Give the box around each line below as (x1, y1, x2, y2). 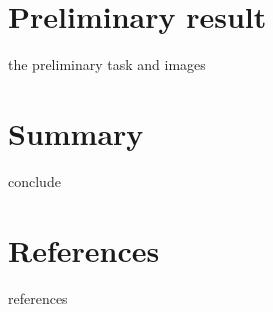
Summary (8, 112, 144, 153)
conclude (8, 170, 61, 191)
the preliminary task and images (8, 54, 206, 75)
